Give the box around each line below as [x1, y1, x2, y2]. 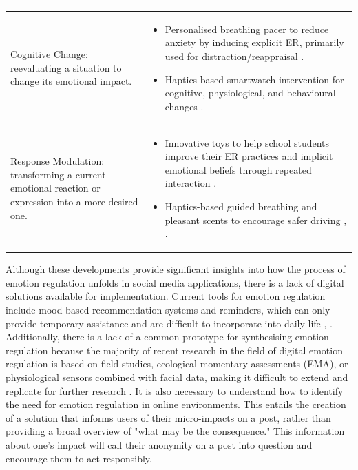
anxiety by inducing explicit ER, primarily [165, 35, 344, 50]
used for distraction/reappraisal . [165, 48, 304, 63]
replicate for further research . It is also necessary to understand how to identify [6, 383, 344, 398]
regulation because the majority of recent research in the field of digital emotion [6, 343, 343, 357]
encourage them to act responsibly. [6, 451, 152, 465]
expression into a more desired [10, 194, 138, 208]
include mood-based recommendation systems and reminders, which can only [6, 303, 330, 316]
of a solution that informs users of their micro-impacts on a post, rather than [6, 410, 331, 425]
